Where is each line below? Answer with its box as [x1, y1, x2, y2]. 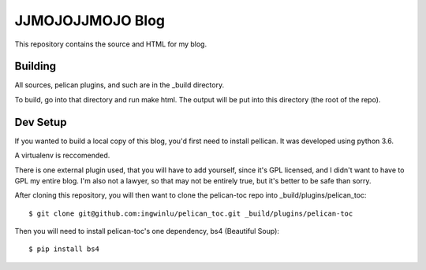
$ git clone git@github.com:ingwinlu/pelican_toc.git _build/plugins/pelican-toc [28, 209, 353, 218]
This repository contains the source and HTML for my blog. [14, 39, 207, 49]
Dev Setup [14, 115, 67, 129]
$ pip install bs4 [28, 245, 100, 253]
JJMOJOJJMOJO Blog [14, 12, 166, 29]
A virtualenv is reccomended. [14, 150, 110, 161]
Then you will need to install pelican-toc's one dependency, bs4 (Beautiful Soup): [14, 227, 280, 236]
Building [14, 60, 57, 73]
